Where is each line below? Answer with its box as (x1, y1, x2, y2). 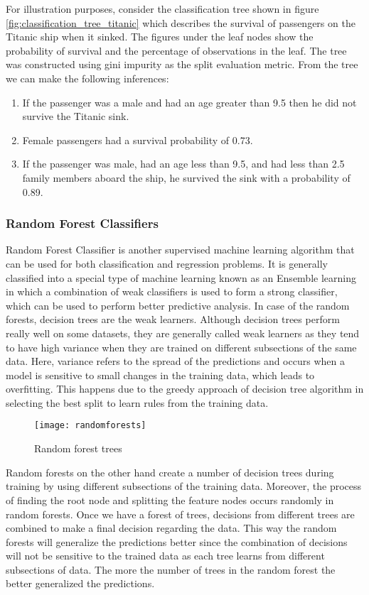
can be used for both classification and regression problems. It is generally (6, 256, 328, 271)
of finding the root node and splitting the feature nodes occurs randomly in (6, 492, 334, 507)
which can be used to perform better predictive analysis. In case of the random (6, 297, 350, 312)
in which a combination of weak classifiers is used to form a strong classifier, (6, 284, 338, 299)
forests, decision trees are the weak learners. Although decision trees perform (6, 312, 340, 327)
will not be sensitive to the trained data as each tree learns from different (6, 548, 325, 563)
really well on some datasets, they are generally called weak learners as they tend (6, 325, 360, 340)
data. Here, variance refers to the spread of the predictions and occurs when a (6, 354, 345, 369)
